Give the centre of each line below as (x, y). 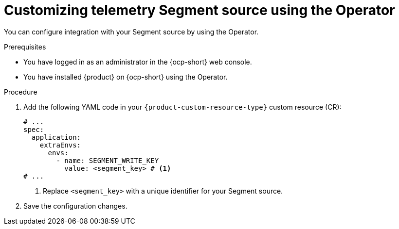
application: (56, 137)
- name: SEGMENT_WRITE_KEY (108, 160)
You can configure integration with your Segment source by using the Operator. (131, 32)
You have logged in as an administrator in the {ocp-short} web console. (138, 62)
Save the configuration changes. (75, 206)
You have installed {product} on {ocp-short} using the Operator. (126, 77)
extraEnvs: (60, 145)
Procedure (21, 92)
